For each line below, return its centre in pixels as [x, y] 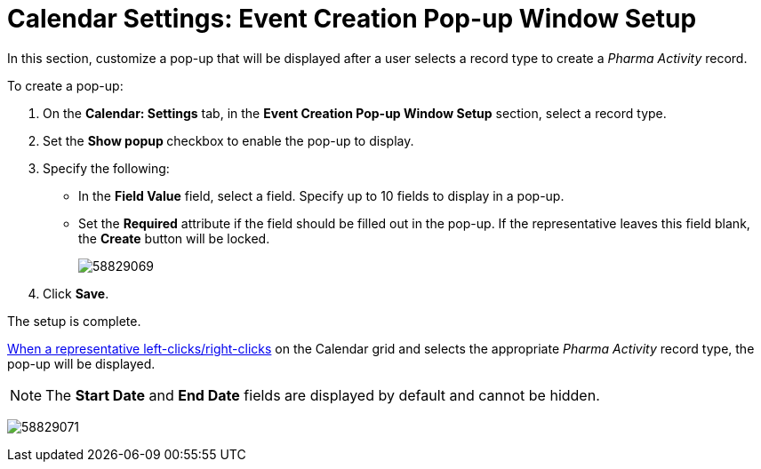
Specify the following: [106, 168]
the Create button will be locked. [174, 238]
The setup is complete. [74, 321]
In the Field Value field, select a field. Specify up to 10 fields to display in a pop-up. [321, 195]
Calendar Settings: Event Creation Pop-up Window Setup [352, 19]
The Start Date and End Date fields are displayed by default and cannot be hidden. [323, 395]
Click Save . [76, 293]
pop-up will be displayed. [81, 363]
